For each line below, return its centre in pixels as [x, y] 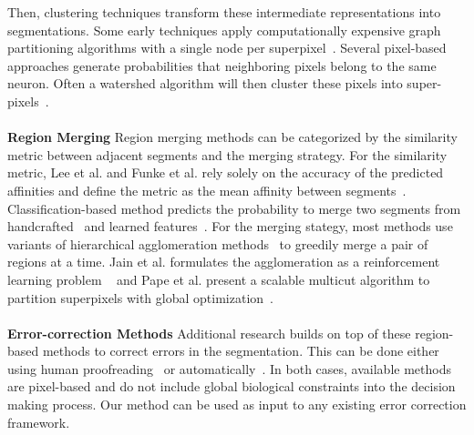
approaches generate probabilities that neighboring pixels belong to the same [222, 65]
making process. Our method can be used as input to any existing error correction [237, 405]
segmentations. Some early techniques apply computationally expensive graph [224, 30]
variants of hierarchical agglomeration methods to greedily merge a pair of [218, 243]
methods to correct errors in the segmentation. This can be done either [241, 351]
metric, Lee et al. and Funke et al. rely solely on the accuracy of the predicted [226, 172]
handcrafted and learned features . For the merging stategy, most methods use [230, 226]
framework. [39, 422]
